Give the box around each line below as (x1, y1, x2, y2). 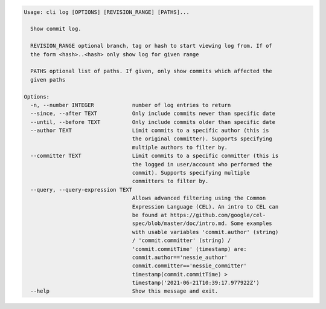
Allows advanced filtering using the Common (132, 195, 266, 202)
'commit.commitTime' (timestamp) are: (132, 246, 247, 252)
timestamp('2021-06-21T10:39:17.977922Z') (132, 279, 260, 287)
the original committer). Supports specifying (132, 135, 273, 142)
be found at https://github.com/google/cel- (132, 212, 266, 218)
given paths (30, 76, 66, 83)
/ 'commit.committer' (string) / (132, 237, 231, 244)
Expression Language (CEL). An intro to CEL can (132, 203, 279, 210)
